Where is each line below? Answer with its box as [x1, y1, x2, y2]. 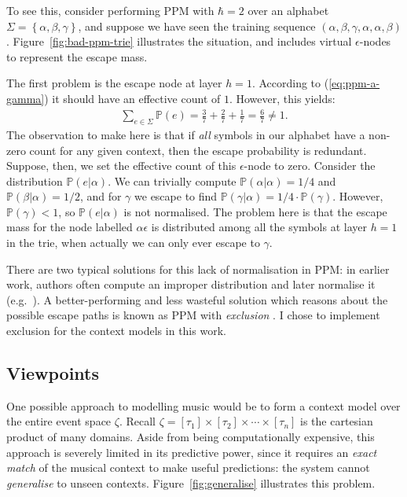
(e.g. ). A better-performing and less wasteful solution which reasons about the [6, 291, 388, 307]
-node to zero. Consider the [244, 157, 376, 174]
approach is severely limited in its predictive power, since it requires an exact [6, 444, 377, 460]
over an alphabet [247, 2, 329, 18]
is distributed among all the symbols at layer [151, 219, 367, 235]
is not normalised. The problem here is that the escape [123, 203, 387, 219]
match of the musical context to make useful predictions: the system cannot [6, 459, 370, 476]
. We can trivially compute [108, 172, 236, 189]
